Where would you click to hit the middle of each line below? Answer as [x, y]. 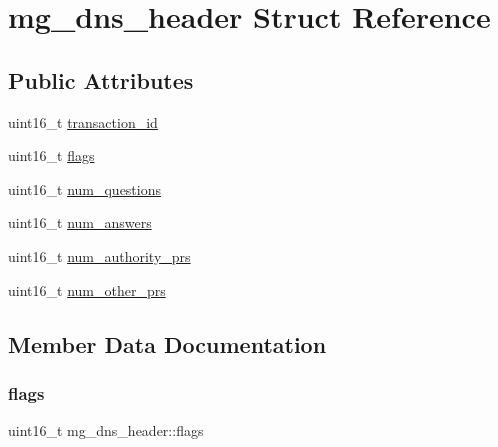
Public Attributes [101, 79]
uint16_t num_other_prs [87, 289]
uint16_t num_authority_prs [99, 255]
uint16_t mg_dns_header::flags [106, 430]
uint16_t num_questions [85, 188]
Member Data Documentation [167, 343]
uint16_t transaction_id [83, 121]
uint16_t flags [51, 155]
